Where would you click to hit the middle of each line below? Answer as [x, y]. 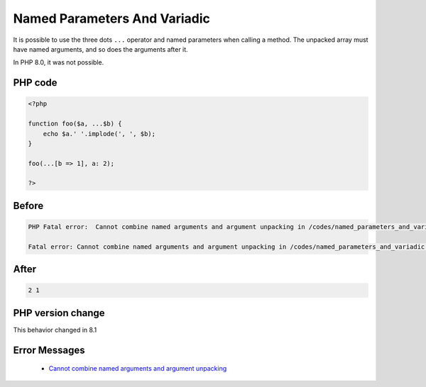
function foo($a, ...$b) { [75, 124]
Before [28, 206]
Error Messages [49, 350]
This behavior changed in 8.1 [55, 330]
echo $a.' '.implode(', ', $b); [99, 134]
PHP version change [59, 313]
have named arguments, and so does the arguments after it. [100, 49]
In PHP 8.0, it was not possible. [59, 62]
